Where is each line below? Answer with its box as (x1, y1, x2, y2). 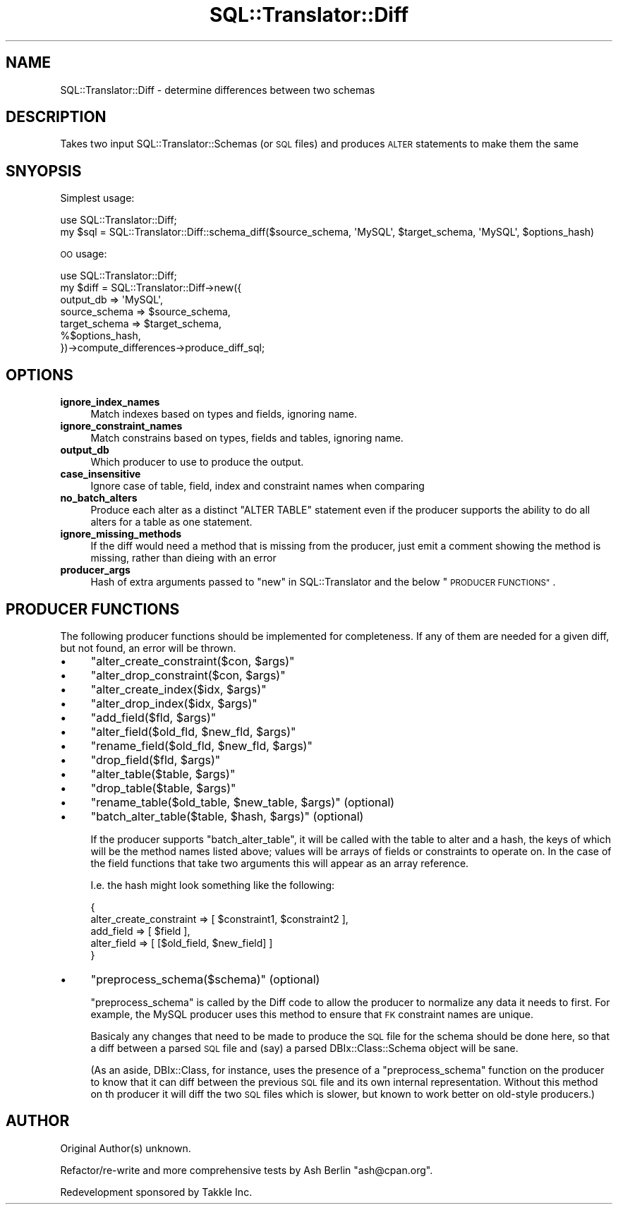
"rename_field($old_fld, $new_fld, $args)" (90, 738, 313, 753)
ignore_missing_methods (60, 528, 182, 540)
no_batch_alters (60, 492, 138, 504)
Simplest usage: (60, 192, 135, 205)
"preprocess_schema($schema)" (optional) (90, 972, 320, 986)
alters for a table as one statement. (90, 516, 253, 528)
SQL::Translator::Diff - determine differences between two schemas (60, 83, 375, 96)
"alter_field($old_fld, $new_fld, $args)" (90, 724, 296, 739)
